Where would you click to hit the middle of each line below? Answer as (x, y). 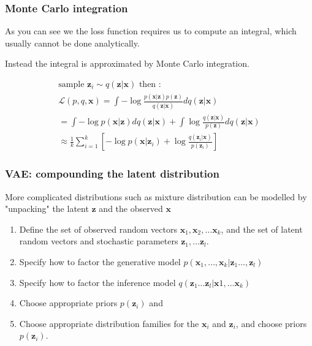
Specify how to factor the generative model (100, 261)
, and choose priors (271, 323)
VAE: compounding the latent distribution (112, 174)
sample (71, 85)
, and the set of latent (262, 229)
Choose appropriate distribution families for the (109, 323)
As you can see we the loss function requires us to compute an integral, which (151, 31)
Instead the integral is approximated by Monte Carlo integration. (127, 63)
